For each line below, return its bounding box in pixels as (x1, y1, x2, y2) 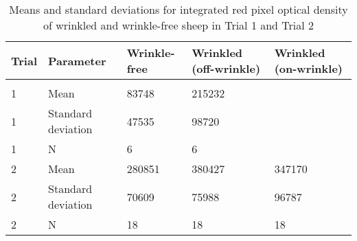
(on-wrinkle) (274, 60, 343, 76)
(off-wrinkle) (192, 60, 261, 76)
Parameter (48, 52, 106, 69)
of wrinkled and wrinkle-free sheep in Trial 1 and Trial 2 (43, 17, 314, 33)
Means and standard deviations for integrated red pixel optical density (9, 1, 348, 17)
